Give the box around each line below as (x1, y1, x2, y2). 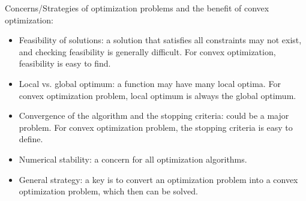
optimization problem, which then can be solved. (19, 185, 198, 197)
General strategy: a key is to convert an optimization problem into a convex (19, 173, 298, 185)
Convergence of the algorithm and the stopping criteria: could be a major (19, 109, 289, 122)
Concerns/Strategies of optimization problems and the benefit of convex (5, 2, 269, 14)
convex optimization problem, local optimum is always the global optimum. (19, 89, 296, 101)
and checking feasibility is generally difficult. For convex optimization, (19, 45, 276, 58)
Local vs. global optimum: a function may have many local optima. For (19, 77, 281, 89)
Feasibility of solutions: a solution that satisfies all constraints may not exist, (19, 34, 302, 46)
